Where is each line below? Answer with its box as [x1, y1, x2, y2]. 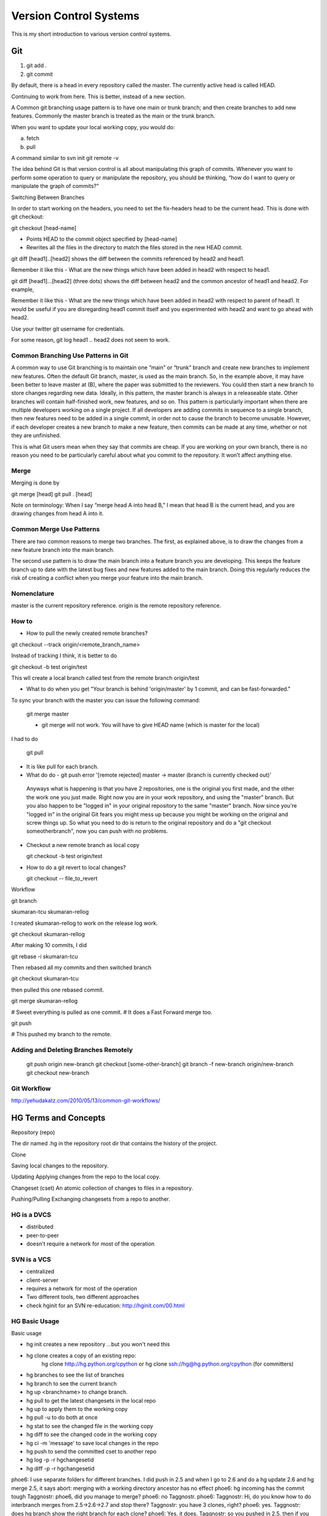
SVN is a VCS [11, 1255, 51, 1264]
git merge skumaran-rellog [11, 998, 78, 1005]
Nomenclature [11, 589, 54, 597]
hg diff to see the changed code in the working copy [26, 1431, 157, 1438]
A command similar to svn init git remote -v [11, 154, 119, 161]
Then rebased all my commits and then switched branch [11, 964, 151, 971]
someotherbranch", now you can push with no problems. [26, 828, 168, 835]
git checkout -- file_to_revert [26, 874, 98, 882]
